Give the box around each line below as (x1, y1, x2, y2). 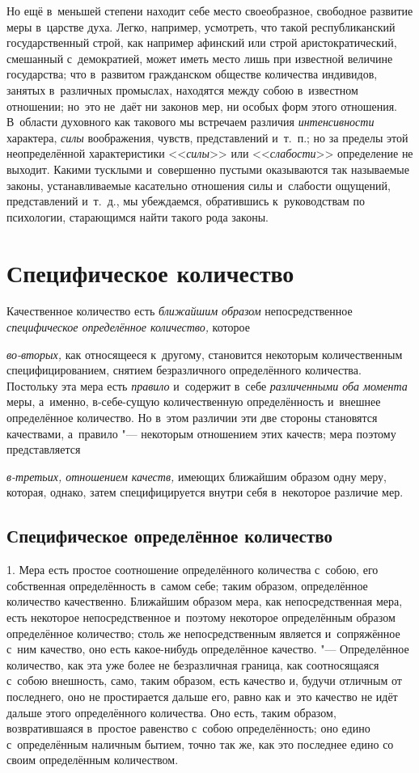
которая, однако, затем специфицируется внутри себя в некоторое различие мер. (6, 484, 404, 501)
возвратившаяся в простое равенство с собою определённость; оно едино (6, 720, 370, 737)
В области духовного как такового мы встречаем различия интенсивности (6, 113, 375, 130)
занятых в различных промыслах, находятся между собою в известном (6, 81, 358, 98)
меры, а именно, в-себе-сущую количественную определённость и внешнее (6, 393, 381, 410)
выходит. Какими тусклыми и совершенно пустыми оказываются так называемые (6, 160, 409, 177)
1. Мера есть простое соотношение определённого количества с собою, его (6, 561, 379, 578)
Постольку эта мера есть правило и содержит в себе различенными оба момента (6, 377, 408, 394)
